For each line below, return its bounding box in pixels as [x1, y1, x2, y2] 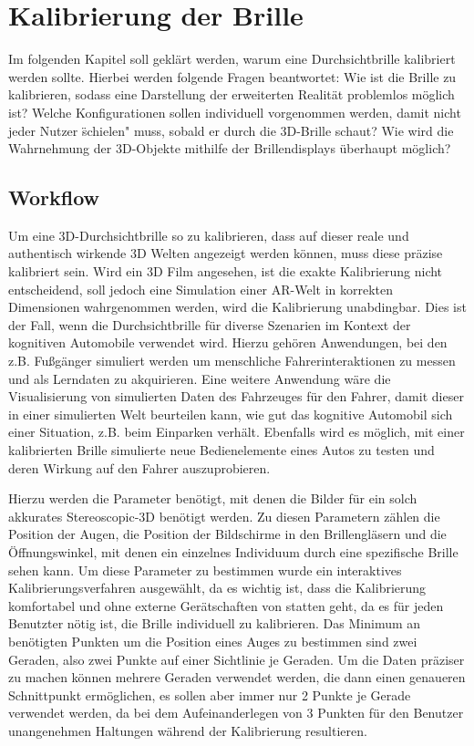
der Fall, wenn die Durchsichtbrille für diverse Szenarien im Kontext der [8, 315, 411, 334]
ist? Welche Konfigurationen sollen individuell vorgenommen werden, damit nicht [8, 102, 461, 121]
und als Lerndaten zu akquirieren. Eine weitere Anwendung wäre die [8, 368, 391, 388]
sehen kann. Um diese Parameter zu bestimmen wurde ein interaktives [8, 560, 402, 579]
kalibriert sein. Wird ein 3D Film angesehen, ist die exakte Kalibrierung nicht [8, 262, 443, 281]
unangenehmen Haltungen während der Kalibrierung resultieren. [8, 720, 367, 740]
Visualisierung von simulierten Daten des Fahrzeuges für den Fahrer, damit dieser [8, 387, 464, 406]
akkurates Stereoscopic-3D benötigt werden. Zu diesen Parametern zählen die [8, 506, 440, 525]
